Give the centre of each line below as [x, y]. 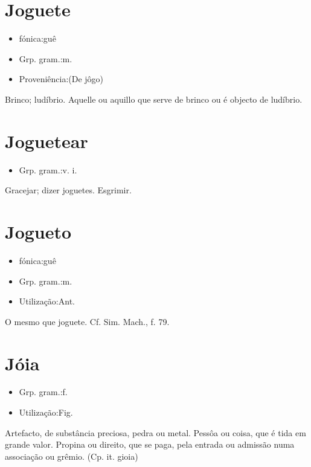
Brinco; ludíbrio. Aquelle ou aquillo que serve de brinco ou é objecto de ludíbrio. [154, 99]
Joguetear [46, 140]
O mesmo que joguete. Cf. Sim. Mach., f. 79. [87, 321]
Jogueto [38, 231]
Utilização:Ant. [47, 301]
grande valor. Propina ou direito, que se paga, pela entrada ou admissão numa [150, 444]
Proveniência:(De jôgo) [61, 79]
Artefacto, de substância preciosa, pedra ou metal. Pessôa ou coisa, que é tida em [155, 432]
